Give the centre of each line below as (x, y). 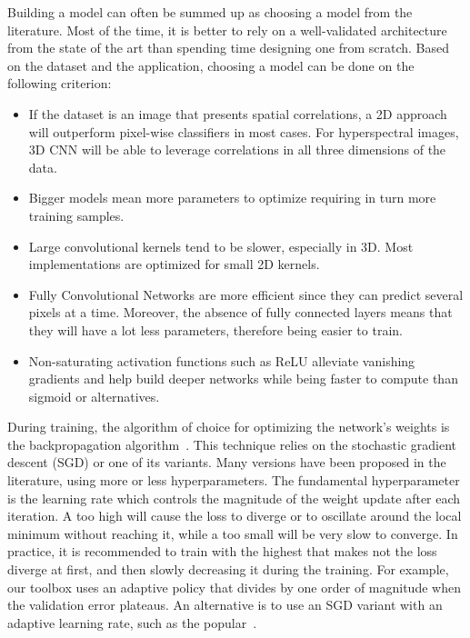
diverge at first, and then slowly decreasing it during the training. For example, (228, 569)
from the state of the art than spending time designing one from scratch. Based (229, 48)
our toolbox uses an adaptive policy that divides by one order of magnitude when (234, 587)
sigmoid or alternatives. (94, 396)
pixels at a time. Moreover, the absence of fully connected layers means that (240, 312)
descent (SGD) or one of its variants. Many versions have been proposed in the (227, 462)
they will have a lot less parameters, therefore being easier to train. (215, 329)
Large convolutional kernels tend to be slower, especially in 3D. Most (221, 246)
